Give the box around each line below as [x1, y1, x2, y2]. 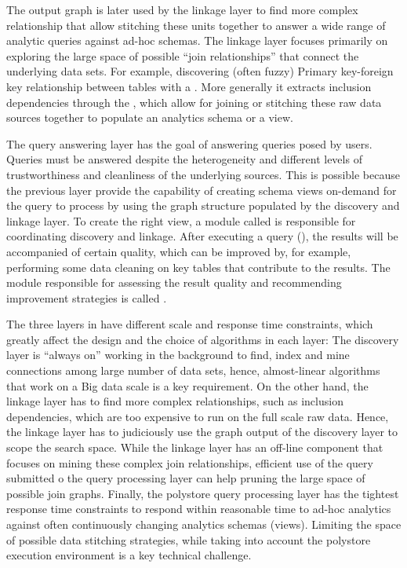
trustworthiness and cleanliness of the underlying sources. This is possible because [6, 166, 400, 182]
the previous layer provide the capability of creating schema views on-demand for [6, 181, 397, 198]
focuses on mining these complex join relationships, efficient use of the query [6, 454, 373, 471]
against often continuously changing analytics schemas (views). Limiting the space [6, 516, 402, 532]
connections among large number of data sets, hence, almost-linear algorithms [6, 362, 380, 379]
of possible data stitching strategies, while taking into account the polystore [6, 531, 371, 548]
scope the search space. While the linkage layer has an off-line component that [6, 439, 383, 456]
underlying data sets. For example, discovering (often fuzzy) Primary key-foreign [6, 63, 394, 79]
